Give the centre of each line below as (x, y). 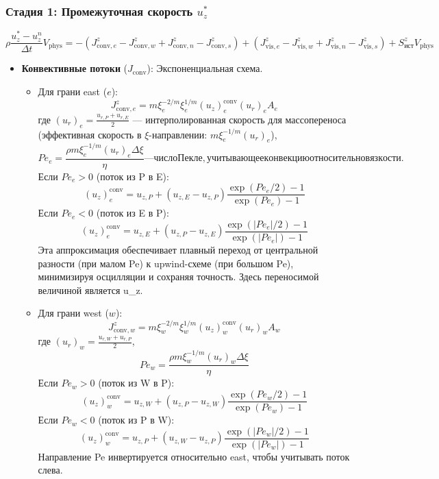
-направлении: (178, 134)
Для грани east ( (73, 91)
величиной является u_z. (90, 290)
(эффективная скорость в (90, 134)
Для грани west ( (73, 313)
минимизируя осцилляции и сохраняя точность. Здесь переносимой (178, 277)
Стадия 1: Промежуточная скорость (99, 11)
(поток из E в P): (133, 213)
